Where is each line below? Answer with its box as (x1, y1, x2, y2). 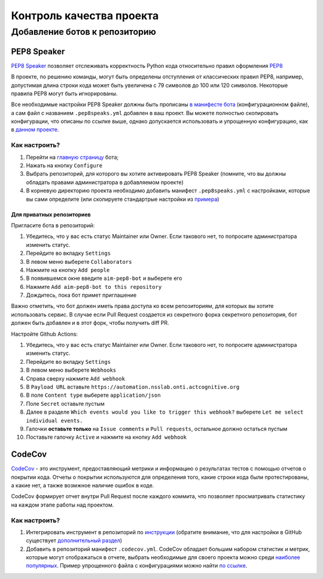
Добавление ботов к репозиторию (11, 26, 157, 37)
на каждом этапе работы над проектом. (11, 501, 114, 508)
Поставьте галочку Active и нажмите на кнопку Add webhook (26, 433, 187, 441)
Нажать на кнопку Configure (26, 162, 103, 169)
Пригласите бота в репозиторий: (11, 222, 95, 229)
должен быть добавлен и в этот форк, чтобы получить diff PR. (11, 319, 170, 327)
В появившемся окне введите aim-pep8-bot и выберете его (26, 275, 182, 282)
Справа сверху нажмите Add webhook (26, 375, 126, 382)
